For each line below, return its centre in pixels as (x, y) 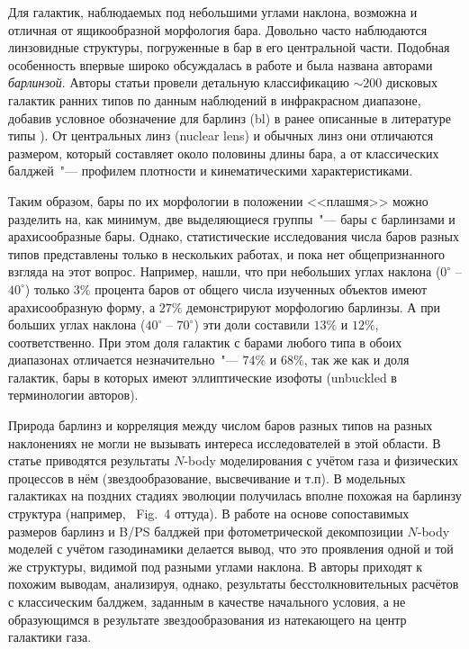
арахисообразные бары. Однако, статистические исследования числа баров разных (234, 236)
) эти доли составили (252, 324)
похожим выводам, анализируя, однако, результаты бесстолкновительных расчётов (234, 584)
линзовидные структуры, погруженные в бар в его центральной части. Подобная (229, 47)
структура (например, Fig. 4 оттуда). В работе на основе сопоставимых (209, 514)
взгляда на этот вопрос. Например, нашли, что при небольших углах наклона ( (225, 271)
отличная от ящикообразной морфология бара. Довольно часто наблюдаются (218, 29)
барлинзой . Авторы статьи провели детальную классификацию (179, 82)
